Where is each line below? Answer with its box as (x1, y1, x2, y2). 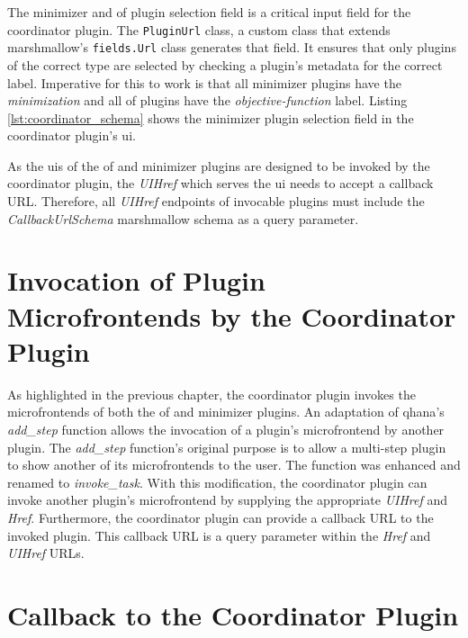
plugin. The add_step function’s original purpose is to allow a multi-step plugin (7, 437, 446, 456)
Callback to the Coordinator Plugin (7, 596, 459, 633)
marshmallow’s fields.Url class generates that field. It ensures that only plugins (7, 38, 456, 57)
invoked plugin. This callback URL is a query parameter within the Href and (7, 526, 431, 544)
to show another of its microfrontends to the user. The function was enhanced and (7, 455, 461, 474)
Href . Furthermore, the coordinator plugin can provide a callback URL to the (7, 508, 434, 526)
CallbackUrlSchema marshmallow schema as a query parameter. (7, 209, 359, 228)
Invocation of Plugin (7, 262, 265, 299)
